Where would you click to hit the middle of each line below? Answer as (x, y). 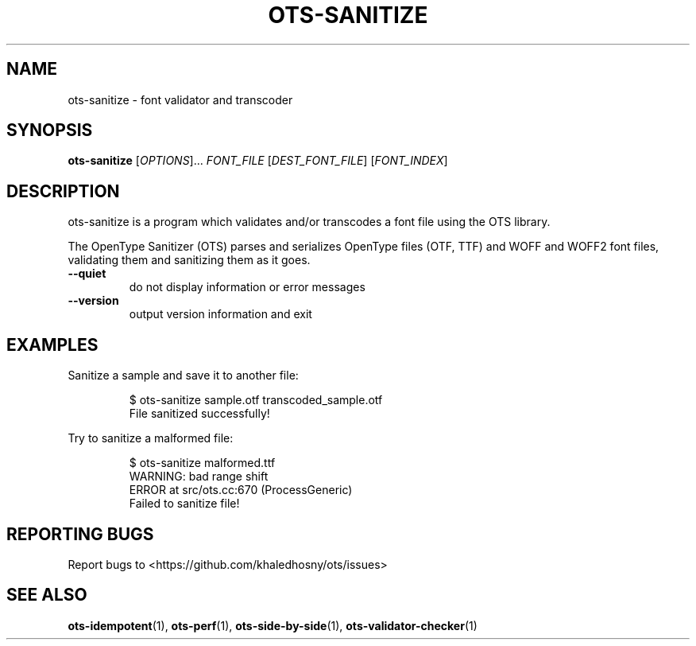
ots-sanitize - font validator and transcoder (180, 99)
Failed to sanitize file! (184, 504)
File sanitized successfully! (199, 414)
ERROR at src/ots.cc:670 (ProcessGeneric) (241, 490)
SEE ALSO (47, 595)
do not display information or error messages (247, 287)
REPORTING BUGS (80, 534)
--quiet (87, 274)
